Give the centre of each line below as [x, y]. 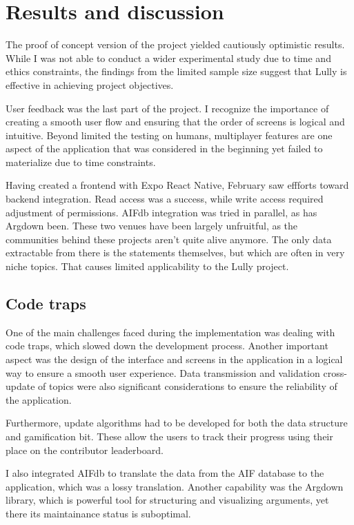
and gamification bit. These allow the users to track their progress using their [169, 436]
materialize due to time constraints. [81, 162]
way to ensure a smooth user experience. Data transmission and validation [163, 372]
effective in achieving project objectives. [90, 84]
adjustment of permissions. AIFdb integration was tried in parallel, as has [161, 212]
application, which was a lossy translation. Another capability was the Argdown [175, 486]
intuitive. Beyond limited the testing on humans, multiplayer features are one [169, 135]
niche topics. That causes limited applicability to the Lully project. [147, 266]
